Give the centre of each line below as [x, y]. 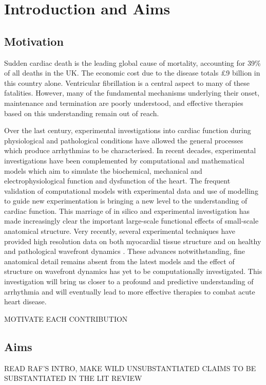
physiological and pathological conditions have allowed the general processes [124, 140]
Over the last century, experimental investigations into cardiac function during [128, 130]
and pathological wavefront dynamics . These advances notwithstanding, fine [125, 251]
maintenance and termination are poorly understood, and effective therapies [124, 103]
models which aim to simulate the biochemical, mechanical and [103, 170]
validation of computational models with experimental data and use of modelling [131, 190]
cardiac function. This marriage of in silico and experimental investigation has [127, 210]
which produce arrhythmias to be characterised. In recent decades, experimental [130, 150]
